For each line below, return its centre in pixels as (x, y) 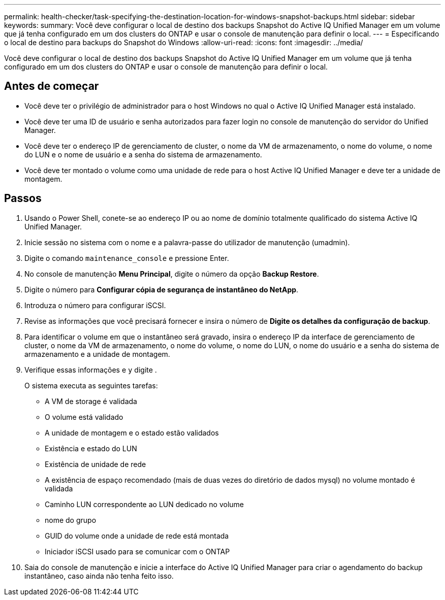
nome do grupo (71, 520)
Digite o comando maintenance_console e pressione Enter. (127, 258)
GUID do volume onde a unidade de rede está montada (137, 536)
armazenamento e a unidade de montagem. (97, 354)
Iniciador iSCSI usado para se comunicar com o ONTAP (137, 551)
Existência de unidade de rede (96, 464)
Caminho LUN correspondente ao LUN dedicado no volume (144, 504)
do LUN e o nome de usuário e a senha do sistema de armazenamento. (143, 154)
